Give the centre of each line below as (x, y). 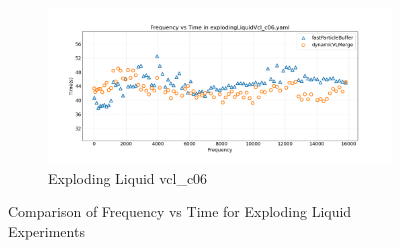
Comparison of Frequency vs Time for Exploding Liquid (180, 211)
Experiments (46, 230)
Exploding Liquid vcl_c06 (128, 177)
